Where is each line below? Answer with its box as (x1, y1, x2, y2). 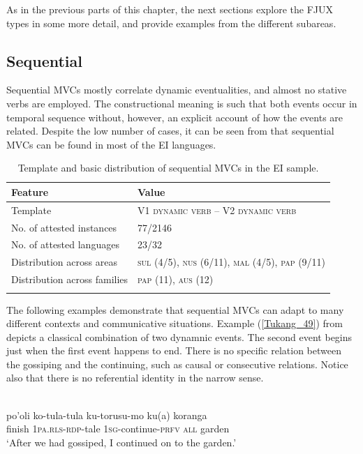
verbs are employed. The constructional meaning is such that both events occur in (6, 96, 357, 110)
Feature (11, 184, 49, 199)
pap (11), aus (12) (138, 272, 214, 287)
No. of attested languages (11, 237, 119, 252)
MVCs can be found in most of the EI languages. (6, 137, 216, 151)
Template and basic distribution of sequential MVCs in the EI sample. (17, 160, 319, 175)
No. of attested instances (11, 220, 117, 234)
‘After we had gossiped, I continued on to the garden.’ (6, 434, 237, 449)
